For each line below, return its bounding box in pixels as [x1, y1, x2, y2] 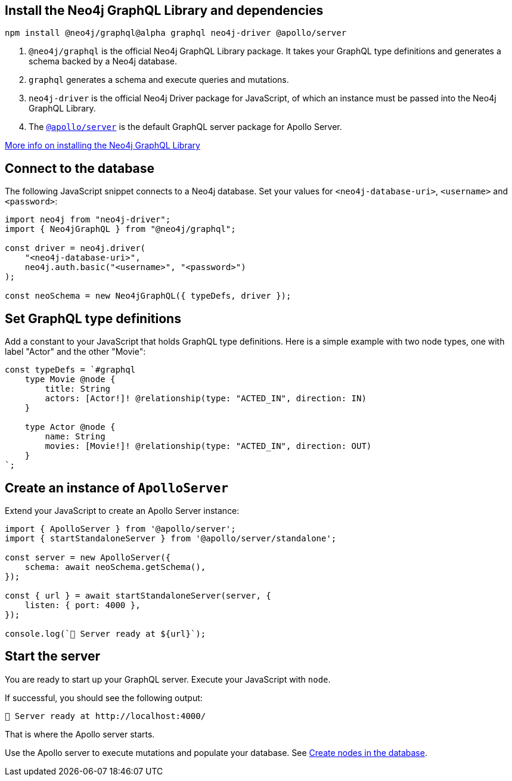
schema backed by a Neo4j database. [29, 56, 177, 67]
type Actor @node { [24, 422, 116, 432]
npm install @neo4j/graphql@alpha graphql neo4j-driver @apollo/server [5, 28, 347, 38]
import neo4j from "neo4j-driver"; [5, 215, 171, 225]
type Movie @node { [24, 374, 116, 385]
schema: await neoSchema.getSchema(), [24, 562, 206, 572]
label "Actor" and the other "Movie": [5, 346, 146, 357]
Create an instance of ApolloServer [5, 480, 229, 495]
